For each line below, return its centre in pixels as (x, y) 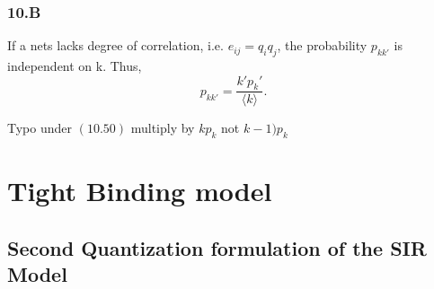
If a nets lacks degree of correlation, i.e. (115, 45)
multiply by (163, 128)
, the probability (322, 45)
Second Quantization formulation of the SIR (217, 248)
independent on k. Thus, (75, 66)
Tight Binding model (140, 191)
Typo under (40, 128)
